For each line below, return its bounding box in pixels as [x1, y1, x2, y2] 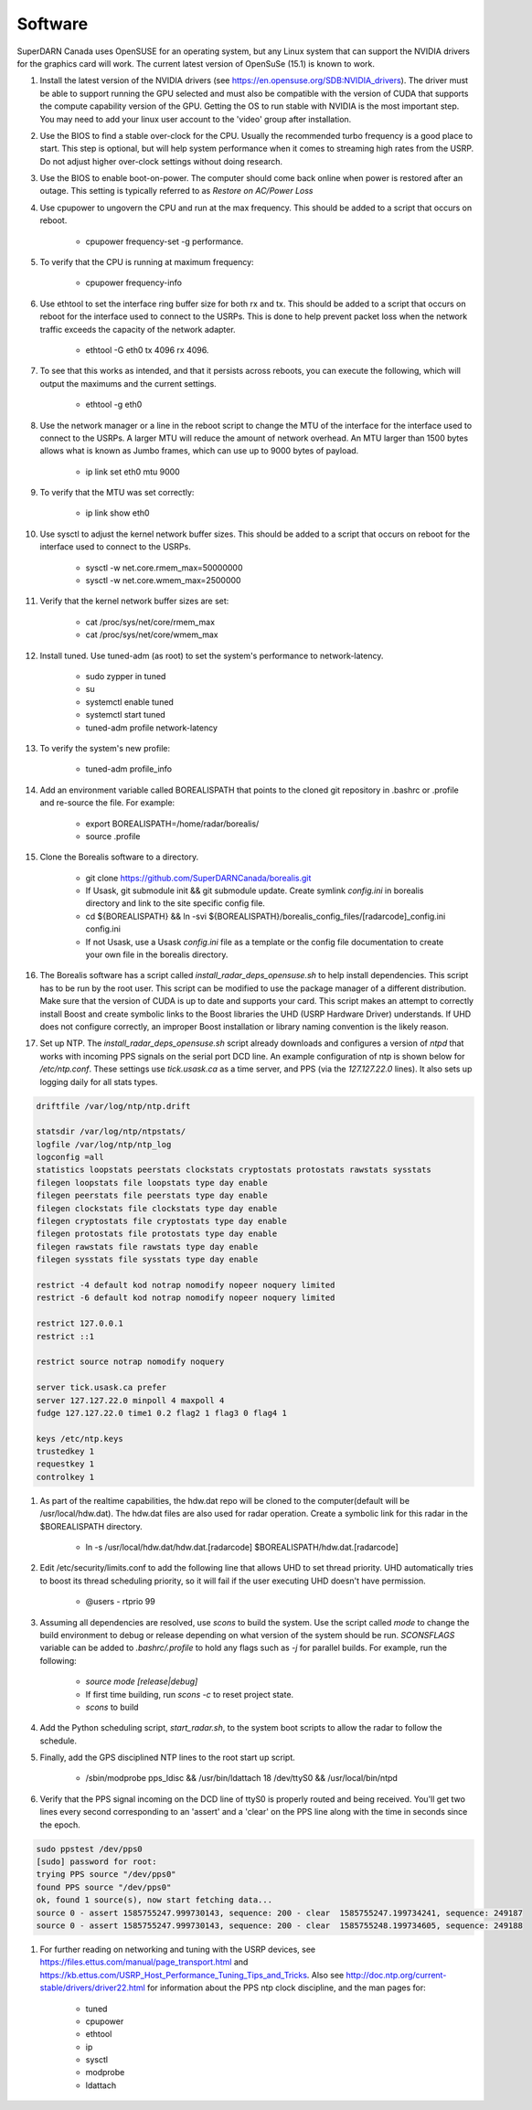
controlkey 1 [36, 1472, 95, 1482]
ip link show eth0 [85, 507, 150, 518]
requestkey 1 [36, 1459, 95, 1469]
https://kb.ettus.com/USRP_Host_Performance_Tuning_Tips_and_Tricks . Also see [39, 1969, 345, 1980]
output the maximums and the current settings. [39, 378, 217, 389]
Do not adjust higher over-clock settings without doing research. [39, 155, 283, 166]
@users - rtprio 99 [85, 1596, 155, 1607]
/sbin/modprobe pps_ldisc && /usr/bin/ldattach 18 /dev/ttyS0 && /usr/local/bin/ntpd [85, 1773, 398, 1784]
